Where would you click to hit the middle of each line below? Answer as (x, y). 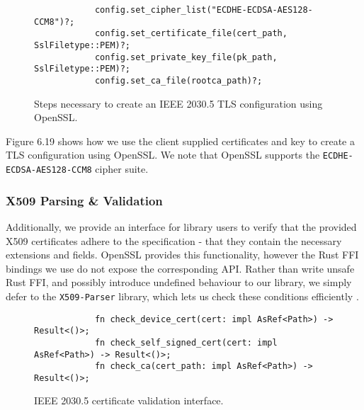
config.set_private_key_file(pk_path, (186, 57)
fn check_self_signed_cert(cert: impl (186, 342)
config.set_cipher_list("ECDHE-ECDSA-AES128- (204, 10)
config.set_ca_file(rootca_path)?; (178, 80)
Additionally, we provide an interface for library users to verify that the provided (181, 226)
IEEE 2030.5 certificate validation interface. (129, 400)
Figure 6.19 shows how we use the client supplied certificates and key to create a (180, 141)
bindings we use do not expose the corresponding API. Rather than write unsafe (180, 268)
